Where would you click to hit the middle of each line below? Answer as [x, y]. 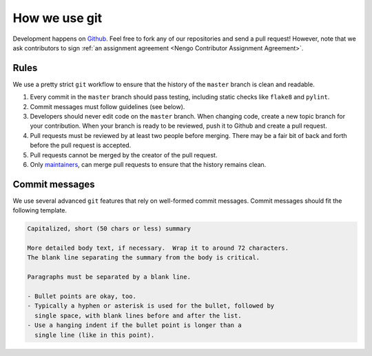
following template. [40, 210]
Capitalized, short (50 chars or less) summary [109, 229]
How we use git [58, 18]
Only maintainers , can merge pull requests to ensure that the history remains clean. [148, 164]
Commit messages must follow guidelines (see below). [107, 106]
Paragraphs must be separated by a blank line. [109, 277]
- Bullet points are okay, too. [82, 296]
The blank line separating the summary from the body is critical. [144, 258]
